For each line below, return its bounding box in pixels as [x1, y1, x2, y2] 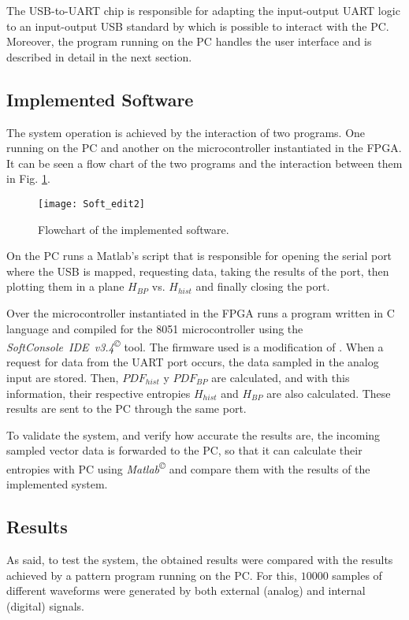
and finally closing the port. [195, 278, 330, 295]
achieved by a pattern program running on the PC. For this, [6, 566, 297, 583]
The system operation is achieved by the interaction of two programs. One [6, 124, 366, 140]
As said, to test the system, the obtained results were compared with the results [6, 551, 393, 568]
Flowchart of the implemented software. [38, 221, 229, 237]
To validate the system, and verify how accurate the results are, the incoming [6, 426, 381, 443]
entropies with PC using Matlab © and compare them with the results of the [6, 458, 370, 477]
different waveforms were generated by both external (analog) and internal [6, 582, 366, 599]
